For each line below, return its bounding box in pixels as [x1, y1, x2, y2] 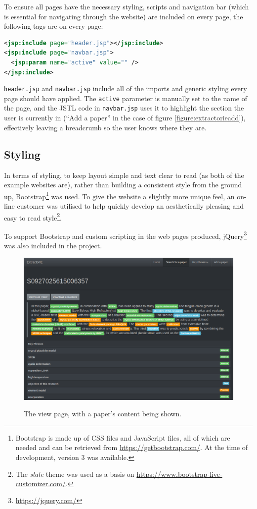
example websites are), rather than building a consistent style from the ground [4, 179, 242, 190]
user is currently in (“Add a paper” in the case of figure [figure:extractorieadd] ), [4, 113, 246, 123]
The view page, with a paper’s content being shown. [24, 408, 182, 419]
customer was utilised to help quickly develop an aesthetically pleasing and [17, 200, 244, 211]
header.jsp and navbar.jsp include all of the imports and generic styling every [4, 83, 247, 94]
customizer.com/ [15, 478, 66, 489]
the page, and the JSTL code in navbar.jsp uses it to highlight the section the [4, 103, 244, 113]
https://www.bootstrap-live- [136, 468, 222, 479]
